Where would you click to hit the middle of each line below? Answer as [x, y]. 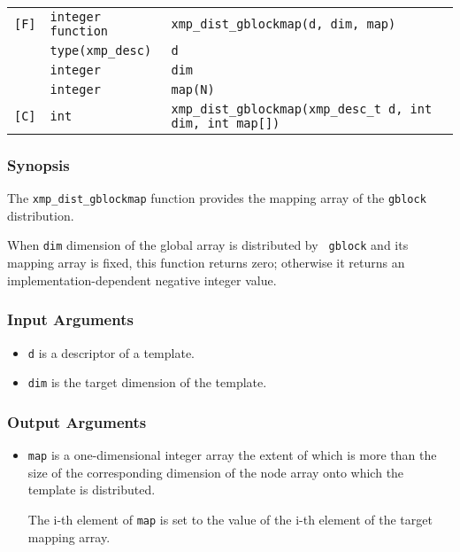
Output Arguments [77, 421]
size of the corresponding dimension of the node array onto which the [216, 472]
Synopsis [38, 164]
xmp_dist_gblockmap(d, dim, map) [284, 24]
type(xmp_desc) [101, 51]
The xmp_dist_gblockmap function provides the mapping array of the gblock [217, 198]
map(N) [193, 89]
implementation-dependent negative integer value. [142, 280]
